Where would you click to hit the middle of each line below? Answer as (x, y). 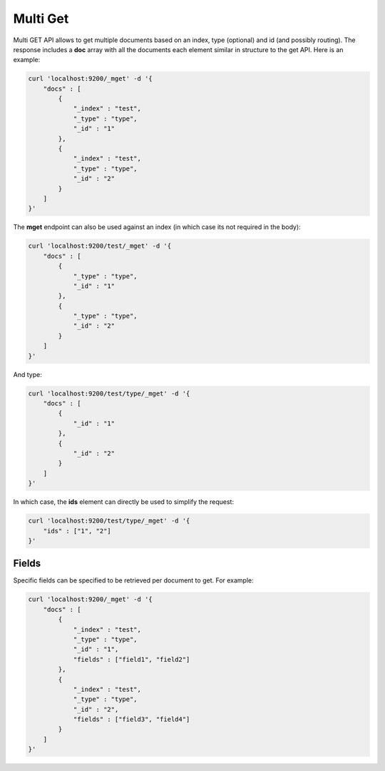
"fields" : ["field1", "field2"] (132, 659)
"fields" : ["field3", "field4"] (132, 720)
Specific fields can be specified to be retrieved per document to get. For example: (134, 580)
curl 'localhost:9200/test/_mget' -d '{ (99, 246)
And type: (27, 374)
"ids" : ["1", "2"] (77, 531)
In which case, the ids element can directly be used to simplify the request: (124, 502)
